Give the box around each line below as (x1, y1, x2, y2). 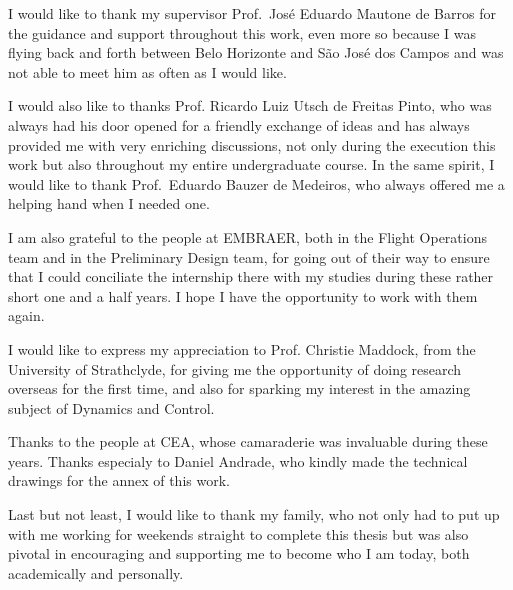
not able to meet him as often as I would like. (8, 61, 287, 82)
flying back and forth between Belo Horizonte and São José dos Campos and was (8, 42, 504, 63)
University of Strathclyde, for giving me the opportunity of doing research (8, 358, 462, 379)
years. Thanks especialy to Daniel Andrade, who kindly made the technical (8, 450, 468, 471)
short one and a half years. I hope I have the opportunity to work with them (8, 285, 478, 306)
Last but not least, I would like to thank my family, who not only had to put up (8, 504, 500, 525)
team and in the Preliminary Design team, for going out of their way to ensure (8, 246, 490, 267)
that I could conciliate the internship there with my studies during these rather (8, 266, 494, 287)
